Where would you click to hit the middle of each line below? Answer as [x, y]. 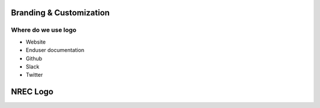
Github [34, 58]
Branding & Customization [60, 13]
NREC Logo [32, 92]
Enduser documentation [55, 50]
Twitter [34, 75]
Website [36, 42]
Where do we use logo [44, 30]
